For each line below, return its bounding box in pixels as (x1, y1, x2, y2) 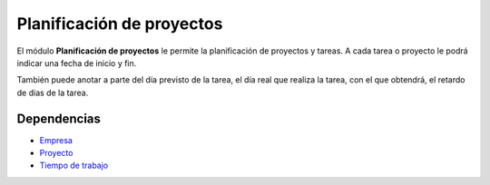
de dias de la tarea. (16, 87, 89, 98)
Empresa (39, 134, 73, 145)
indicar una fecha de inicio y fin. (16, 57, 137, 68)
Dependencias (16, 111, 102, 126)
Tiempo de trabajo (39, 160, 109, 171)
